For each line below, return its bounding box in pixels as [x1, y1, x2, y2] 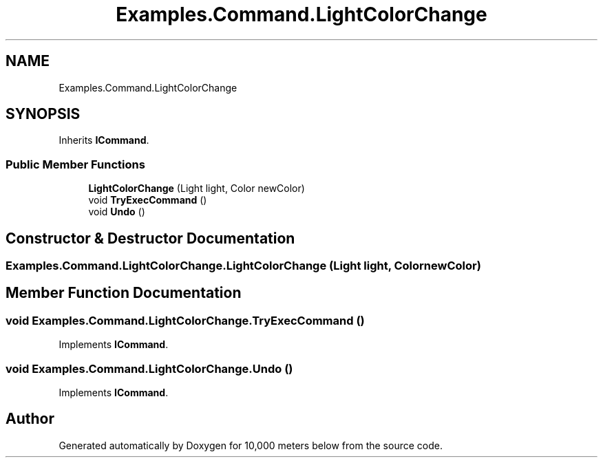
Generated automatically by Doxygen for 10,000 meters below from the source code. [59, 439, 443, 451]
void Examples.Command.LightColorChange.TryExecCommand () [6, 313, 365, 327]
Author [6, 410, 54, 428]
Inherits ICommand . [59, 134, 149, 147]
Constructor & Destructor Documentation [6, 229, 295, 247]
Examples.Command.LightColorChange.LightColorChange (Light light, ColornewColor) [6, 259, 481, 273]
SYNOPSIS [6, 105, 81, 123]
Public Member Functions [6, 157, 145, 171]
